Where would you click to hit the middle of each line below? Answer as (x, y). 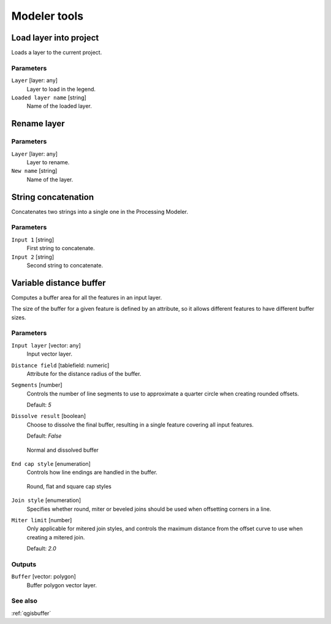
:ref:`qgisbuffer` (31, 613)
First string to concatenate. (61, 248)
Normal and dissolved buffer (63, 450)
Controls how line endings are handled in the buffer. (92, 473)
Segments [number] (37, 385)
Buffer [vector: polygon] (44, 577)
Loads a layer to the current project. (57, 53)
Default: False (44, 436)
